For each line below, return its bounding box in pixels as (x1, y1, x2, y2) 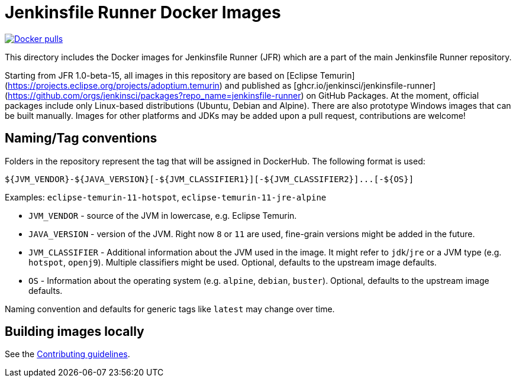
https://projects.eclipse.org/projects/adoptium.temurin (8, 80, 220, 90)
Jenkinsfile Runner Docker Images (5, 2, 281, 22)
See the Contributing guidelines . (5, 349, 130, 360)
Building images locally (5, 324, 144, 339)
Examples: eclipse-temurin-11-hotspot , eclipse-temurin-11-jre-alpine (5, 192, 327, 202)
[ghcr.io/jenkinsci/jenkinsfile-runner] (294, 80, 436, 90)
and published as (224, 80, 292, 90)
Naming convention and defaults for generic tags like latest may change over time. (5, 303, 335, 314)
